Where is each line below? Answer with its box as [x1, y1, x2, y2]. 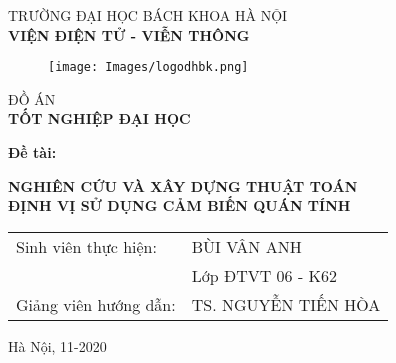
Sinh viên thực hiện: [16, 234, 157, 258]
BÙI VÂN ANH [191, 234, 302, 258]
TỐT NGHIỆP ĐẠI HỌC [8, 108, 191, 129]
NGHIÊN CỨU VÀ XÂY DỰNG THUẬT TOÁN [8, 175, 358, 196]
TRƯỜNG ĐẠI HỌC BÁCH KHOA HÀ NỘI [8, 5, 288, 25]
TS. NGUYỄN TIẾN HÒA [191, 292, 381, 316]
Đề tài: [8, 142, 57, 163]
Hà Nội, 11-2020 [8, 335, 107, 356]
